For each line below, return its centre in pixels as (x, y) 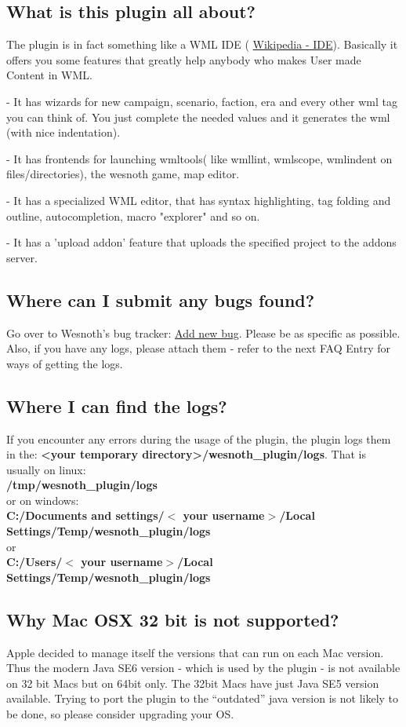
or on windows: (43, 500)
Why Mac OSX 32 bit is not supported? (173, 619)
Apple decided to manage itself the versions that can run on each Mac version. (195, 652)
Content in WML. (49, 75)
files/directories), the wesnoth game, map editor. (123, 174)
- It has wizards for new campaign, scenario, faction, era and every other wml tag (202, 101)
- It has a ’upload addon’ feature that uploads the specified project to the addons (201, 242)
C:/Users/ (34, 562)
